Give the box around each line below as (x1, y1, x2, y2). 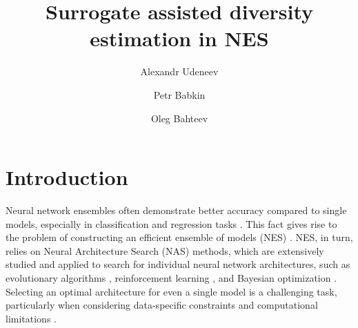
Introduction (6, 163, 128, 191)
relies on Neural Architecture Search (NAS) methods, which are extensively (6, 243, 324, 258)
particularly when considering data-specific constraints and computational (6, 298, 318, 312)
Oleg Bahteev (150, 110, 208, 125)
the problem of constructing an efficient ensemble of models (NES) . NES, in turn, (6, 230, 353, 244)
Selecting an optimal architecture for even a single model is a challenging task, (6, 284, 337, 298)
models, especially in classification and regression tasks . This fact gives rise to (6, 216, 337, 231)
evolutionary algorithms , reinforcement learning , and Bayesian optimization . (6, 271, 337, 284)
